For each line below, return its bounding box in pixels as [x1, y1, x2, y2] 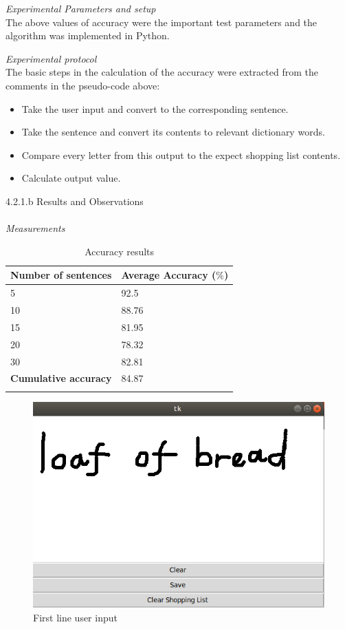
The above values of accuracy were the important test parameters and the [5, 14, 318, 29]
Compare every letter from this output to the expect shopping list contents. [21, 147, 341, 162]
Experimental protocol [5, 51, 97, 65]
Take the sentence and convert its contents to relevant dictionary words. [21, 125, 325, 139]
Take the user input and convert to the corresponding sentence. [21, 101, 289, 116]
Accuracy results [85, 244, 155, 258]
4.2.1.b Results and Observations [5, 193, 144, 208]
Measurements [5, 221, 65, 235]
